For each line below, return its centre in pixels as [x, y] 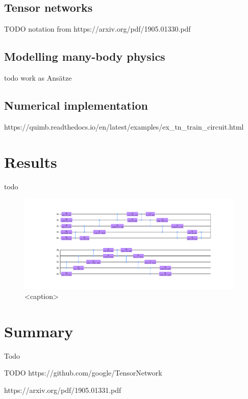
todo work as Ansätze [38, 78]
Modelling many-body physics [85, 56]
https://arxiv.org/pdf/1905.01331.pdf [63, 390]
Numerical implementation [76, 105]
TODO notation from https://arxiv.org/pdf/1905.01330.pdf [97, 29]
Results [31, 161]
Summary [39, 331]
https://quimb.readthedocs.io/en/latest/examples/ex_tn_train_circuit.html [124, 126]
